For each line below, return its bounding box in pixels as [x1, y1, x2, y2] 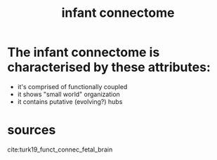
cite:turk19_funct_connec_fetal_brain [7, 145, 113, 154]
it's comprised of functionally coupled [17, 82, 128, 91]
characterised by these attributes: [7, 60, 211, 75]
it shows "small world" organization [17, 90, 121, 98]
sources [7, 122, 56, 138]
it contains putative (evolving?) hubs [17, 97, 123, 106]
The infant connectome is [7, 44, 160, 60]
